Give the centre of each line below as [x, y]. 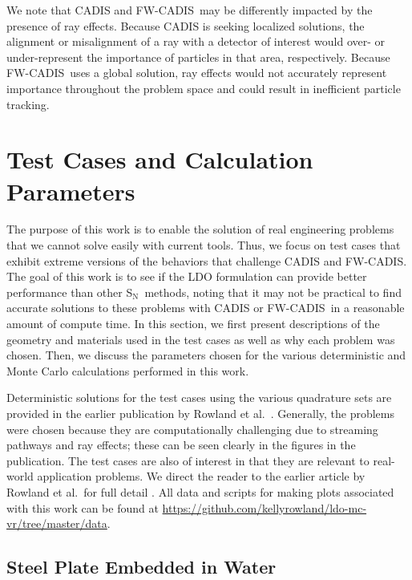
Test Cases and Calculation [160, 159]
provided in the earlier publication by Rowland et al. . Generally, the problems [201, 413]
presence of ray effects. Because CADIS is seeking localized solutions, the [186, 25]
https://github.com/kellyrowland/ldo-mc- [265, 507]
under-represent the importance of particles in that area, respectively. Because [198, 57]
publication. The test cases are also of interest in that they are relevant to [188, 460]
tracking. [28, 104]
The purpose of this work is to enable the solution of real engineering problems [200, 229]
